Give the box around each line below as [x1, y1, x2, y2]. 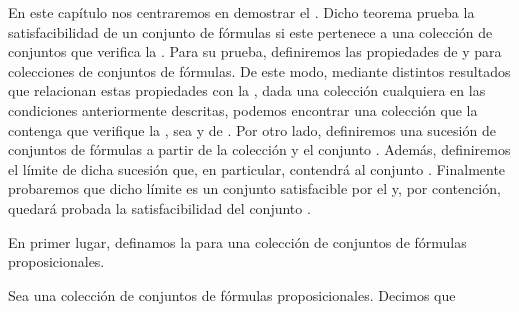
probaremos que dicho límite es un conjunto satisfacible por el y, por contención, [8, 178, 501, 199]
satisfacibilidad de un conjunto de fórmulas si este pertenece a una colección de [8, 21, 493, 42]
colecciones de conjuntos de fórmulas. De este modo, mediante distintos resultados [8, 60, 511, 81]
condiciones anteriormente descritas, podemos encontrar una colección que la [8, 99, 478, 120]
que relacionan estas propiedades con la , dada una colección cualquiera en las [8, 80, 486, 101]
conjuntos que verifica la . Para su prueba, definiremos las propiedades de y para [8, 41, 502, 62]
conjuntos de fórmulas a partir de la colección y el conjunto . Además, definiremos [8, 139, 511, 160]
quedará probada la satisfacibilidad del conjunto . [8, 197, 311, 218]
